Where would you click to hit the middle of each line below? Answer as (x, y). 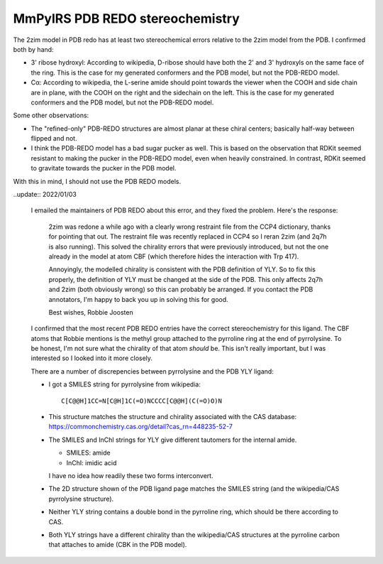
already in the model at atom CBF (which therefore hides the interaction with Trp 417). (174, 256)
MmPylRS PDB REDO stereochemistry (127, 18)
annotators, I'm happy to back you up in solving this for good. (138, 299)
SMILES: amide (88, 453)
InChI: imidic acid (91, 462)
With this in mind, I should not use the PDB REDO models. (97, 181)
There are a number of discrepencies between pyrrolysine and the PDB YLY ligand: (152, 371)
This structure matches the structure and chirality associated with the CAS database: (173, 417)
